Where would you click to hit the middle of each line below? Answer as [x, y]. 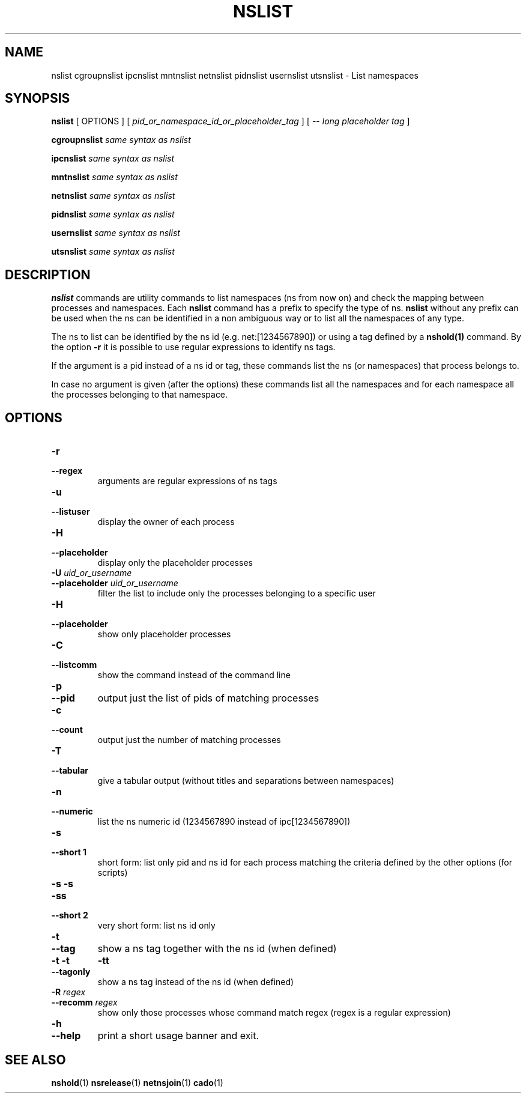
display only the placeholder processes [175, 563]
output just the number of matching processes [189, 740]
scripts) [113, 873]
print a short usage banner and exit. [178, 1036]
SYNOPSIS [38, 99]
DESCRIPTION [48, 274]
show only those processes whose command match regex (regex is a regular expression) [274, 1013]
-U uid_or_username [92, 573]
